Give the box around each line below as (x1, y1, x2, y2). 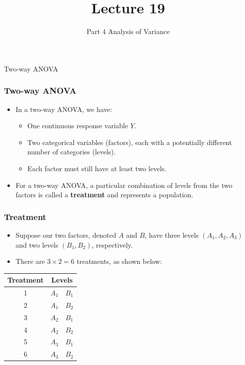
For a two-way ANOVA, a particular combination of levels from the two (15, 180, 233, 190)
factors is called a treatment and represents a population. (15, 189, 193, 200)
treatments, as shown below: (76, 256, 162, 266)
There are (15, 256, 45, 266)
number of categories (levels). (27, 146, 116, 157)
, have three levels (144, 229, 199, 240)
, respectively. (92, 239, 133, 250)
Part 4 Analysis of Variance (86, 26, 170, 36)
